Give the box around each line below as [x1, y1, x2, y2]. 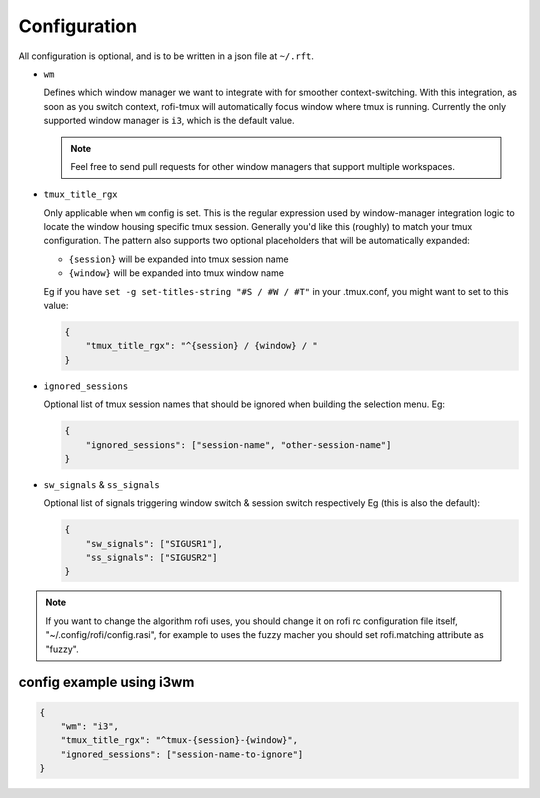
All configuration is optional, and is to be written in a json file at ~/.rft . [18, 50, 315, 62]
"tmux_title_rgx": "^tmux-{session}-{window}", [60, 735, 299, 746]
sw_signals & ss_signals [43, 478, 160, 490]
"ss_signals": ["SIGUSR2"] [85, 552, 219, 564]
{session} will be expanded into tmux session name [68, 253, 289, 265]
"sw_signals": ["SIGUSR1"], [85, 538, 224, 549]
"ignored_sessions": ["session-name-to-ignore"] [60, 748, 304, 760]
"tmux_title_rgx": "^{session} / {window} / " [85, 340, 319, 352]
